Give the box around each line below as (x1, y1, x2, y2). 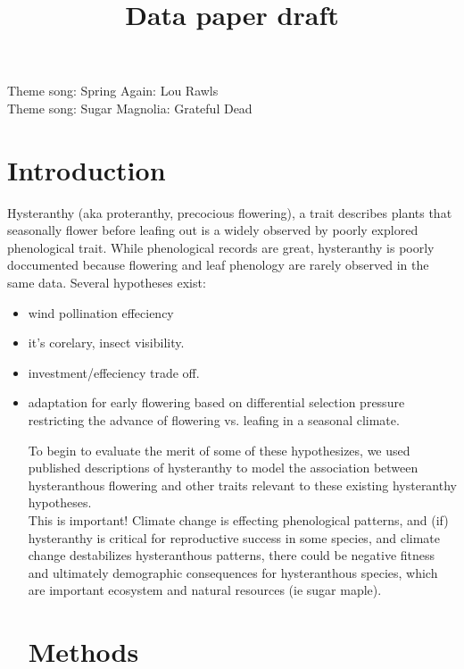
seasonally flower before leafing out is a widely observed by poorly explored (7, 221, 418, 239)
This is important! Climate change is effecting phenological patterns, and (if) (28, 511, 449, 529)
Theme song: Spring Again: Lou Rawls (7, 81, 219, 100)
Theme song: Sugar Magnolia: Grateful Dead (7, 98, 253, 117)
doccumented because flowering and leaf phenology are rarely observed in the (7, 255, 429, 274)
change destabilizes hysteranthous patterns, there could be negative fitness (28, 546, 435, 564)
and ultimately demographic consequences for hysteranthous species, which (28, 563, 438, 581)
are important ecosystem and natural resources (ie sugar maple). (28, 581, 382, 599)
